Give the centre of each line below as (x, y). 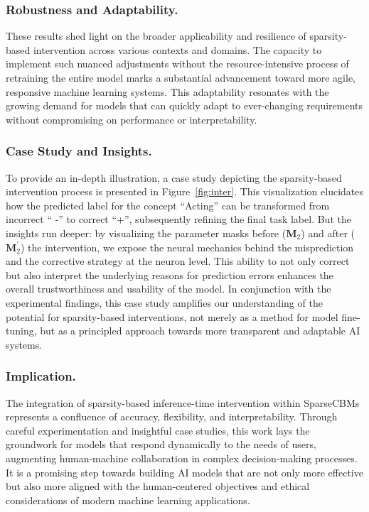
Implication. (41, 376)
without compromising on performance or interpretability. (132, 119)
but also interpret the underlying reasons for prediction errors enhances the (170, 274)
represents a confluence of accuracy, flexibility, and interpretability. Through (172, 416)
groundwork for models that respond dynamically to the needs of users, (161, 444)
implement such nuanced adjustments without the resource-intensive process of (177, 64)
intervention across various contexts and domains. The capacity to (177, 49)
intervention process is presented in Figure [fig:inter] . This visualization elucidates (185, 191)
